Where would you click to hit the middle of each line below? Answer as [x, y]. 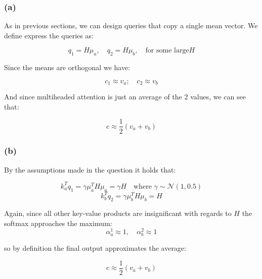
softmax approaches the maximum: [58, 223]
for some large [167, 51]
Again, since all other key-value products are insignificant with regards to [118, 213]
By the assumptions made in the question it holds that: [90, 169]
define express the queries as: [49, 35]
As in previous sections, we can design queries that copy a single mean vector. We [131, 25]
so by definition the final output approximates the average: [95, 248]
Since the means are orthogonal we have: [67, 67]
